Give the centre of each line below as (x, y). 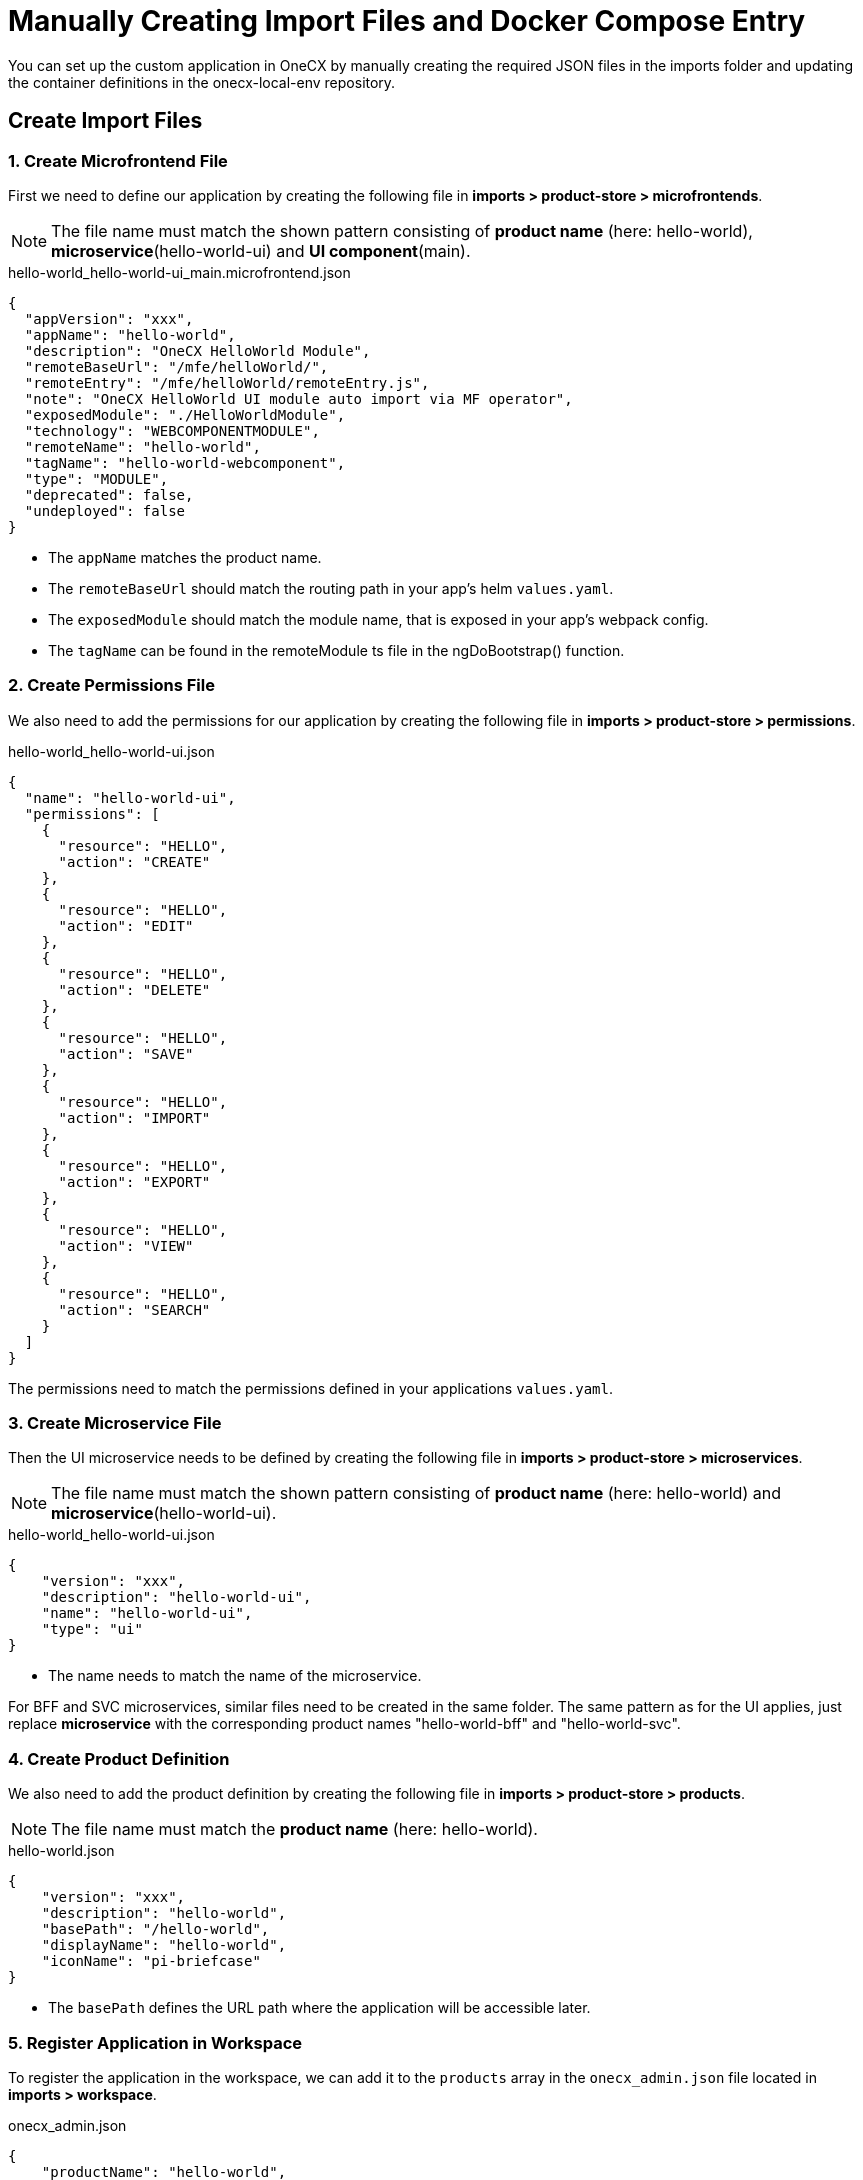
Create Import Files (105, 121)
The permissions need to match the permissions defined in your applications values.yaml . (310, 1388)
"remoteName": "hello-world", (142, 446)
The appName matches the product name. (185, 557)
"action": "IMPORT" (134, 1117)
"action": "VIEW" (126, 1245)
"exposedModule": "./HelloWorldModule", (185, 414)
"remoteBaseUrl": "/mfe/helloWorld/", (176, 366)
